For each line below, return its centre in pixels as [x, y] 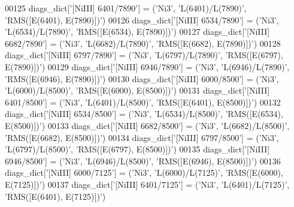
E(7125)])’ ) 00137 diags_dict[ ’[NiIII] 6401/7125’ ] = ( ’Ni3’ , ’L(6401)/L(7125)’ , [147, 184]
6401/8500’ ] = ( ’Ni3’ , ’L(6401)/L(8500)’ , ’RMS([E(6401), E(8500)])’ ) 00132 [143, 102]
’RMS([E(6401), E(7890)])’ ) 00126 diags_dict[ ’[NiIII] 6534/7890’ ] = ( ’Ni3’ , [142, 19]
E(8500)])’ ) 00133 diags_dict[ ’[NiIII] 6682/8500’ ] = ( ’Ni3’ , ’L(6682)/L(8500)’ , [147, 125]
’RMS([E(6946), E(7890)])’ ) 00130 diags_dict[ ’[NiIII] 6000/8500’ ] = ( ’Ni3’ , [142, 78]
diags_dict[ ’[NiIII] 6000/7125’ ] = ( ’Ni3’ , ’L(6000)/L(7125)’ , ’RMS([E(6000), [144, 172]
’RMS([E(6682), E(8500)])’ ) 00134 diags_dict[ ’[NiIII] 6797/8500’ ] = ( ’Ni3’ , [142, 137]
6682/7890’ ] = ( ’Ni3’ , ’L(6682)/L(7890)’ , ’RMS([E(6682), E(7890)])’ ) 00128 [143, 43]
